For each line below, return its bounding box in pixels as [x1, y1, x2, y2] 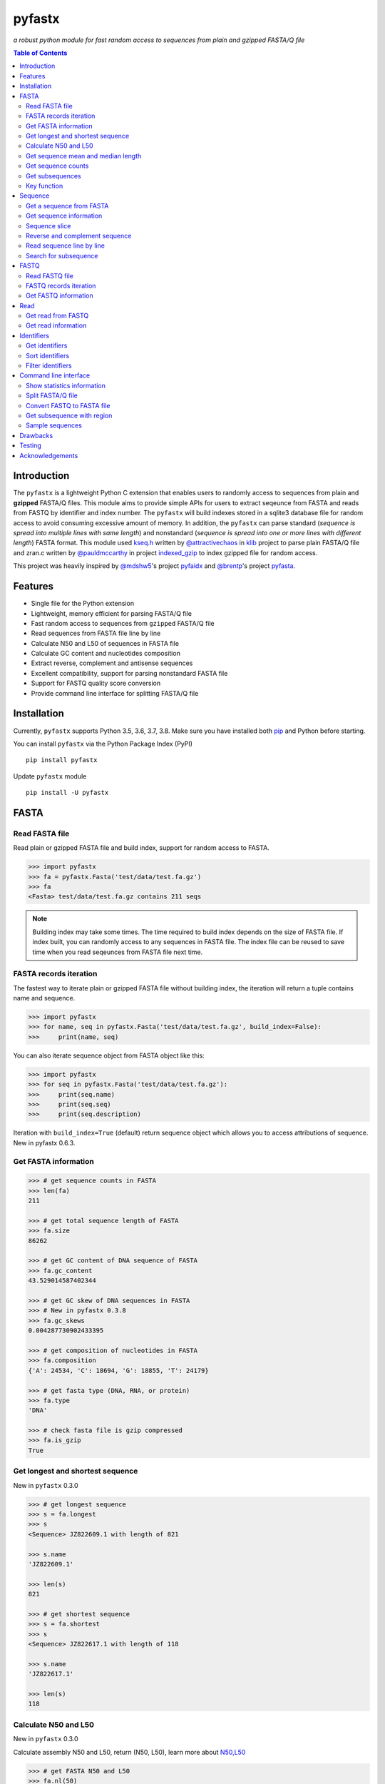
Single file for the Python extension [31, 599, 135, 608]
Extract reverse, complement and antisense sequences [31, 659, 193, 667]
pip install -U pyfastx [26, 789, 109, 797]
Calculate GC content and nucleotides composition [31, 649, 181, 658]
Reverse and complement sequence [26, 231, 132, 240]
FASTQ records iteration [26, 281, 96, 290]
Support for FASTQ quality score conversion [31, 679, 161, 688]
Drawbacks [19, 431, 53, 440]
